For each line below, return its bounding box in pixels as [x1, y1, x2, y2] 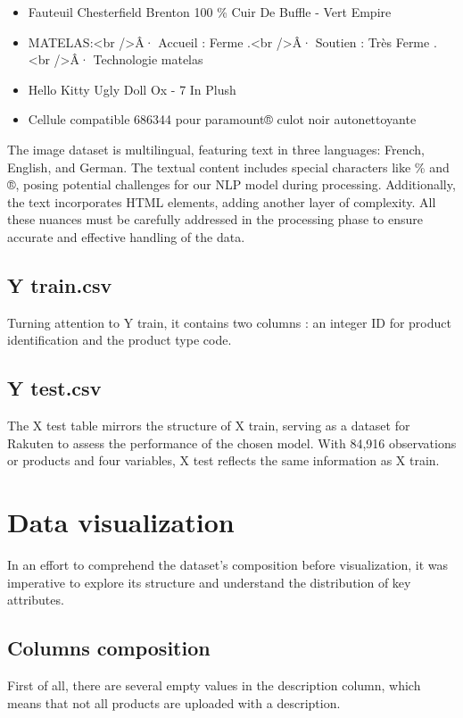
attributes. [7, 590, 64, 609]
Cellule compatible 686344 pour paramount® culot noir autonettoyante [28, 110, 417, 129]
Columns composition [7, 634, 211, 662]
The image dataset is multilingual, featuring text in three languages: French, [7, 139, 426, 158]
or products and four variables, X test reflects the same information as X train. [7, 451, 440, 470]
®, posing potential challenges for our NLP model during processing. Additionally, [7, 175, 456, 194]
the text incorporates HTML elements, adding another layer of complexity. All [7, 192, 436, 211]
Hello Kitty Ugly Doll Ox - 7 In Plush [28, 79, 236, 98]
